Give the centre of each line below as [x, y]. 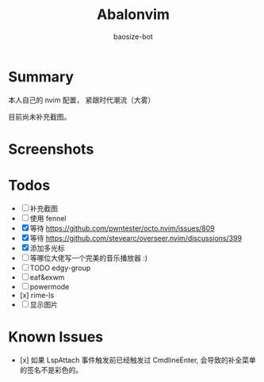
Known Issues [56, 337]
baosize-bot [133, 36]
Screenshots [51, 149]
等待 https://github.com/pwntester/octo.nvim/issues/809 [122, 228]
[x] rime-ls [37, 295]
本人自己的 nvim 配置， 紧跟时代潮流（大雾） [82, 100]
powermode [50, 286]
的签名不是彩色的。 [51, 369]
